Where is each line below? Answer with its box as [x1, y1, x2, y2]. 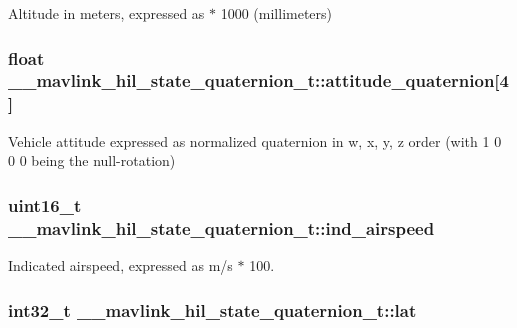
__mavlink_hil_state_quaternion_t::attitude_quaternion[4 [8, 68, 509, 93]
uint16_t [8, 192, 82, 217]
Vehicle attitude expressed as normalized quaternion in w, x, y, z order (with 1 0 [8, 130, 502, 151]
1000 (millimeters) [220, 3, 333, 23]
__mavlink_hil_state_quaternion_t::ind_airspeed [8, 215, 435, 240]
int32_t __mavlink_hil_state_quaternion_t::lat [8, 297, 417, 322]
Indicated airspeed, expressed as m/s [8, 254, 233, 275]
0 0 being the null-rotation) [8, 150, 176, 171]
